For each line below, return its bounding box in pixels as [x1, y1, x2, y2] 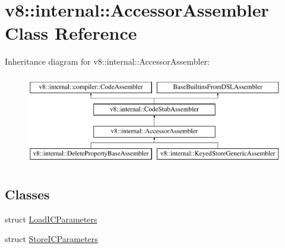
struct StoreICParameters [5, 233, 98, 245]
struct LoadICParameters [5, 212, 97, 225]
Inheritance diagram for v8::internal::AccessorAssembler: [5, 55, 210, 68]
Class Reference [5, 21, 137, 45]
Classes [5, 185, 50, 204]
